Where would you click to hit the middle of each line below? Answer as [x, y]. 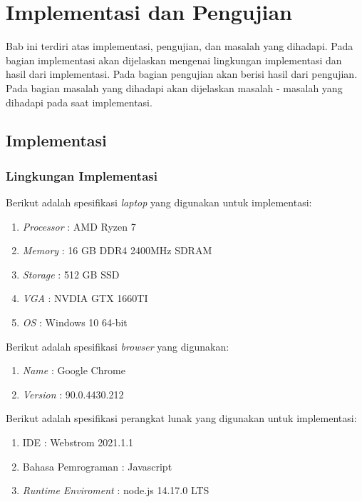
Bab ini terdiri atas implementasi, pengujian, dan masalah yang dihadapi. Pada [180, 46]
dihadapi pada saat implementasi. [79, 102]
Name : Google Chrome [74, 370]
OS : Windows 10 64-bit [75, 322]
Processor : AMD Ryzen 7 [79, 226]
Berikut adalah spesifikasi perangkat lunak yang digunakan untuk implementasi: [181, 418]
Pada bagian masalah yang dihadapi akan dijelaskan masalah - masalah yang [174, 87]
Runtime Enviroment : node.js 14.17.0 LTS [116, 490]
